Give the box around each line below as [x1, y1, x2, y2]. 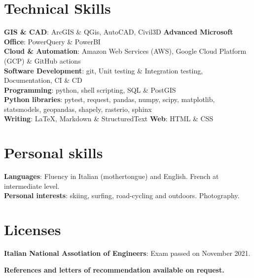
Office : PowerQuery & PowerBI [4, 36, 101, 46]
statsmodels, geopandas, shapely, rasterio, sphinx [4, 104, 152, 114]
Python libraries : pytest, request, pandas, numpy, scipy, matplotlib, [4, 94, 215, 104]
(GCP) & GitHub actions [4, 55, 81, 66]
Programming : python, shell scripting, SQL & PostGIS [4, 84, 176, 95]
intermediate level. [4, 180, 60, 191]
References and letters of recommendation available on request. [4, 264, 224, 275]
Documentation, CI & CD [4, 75, 82, 85]
